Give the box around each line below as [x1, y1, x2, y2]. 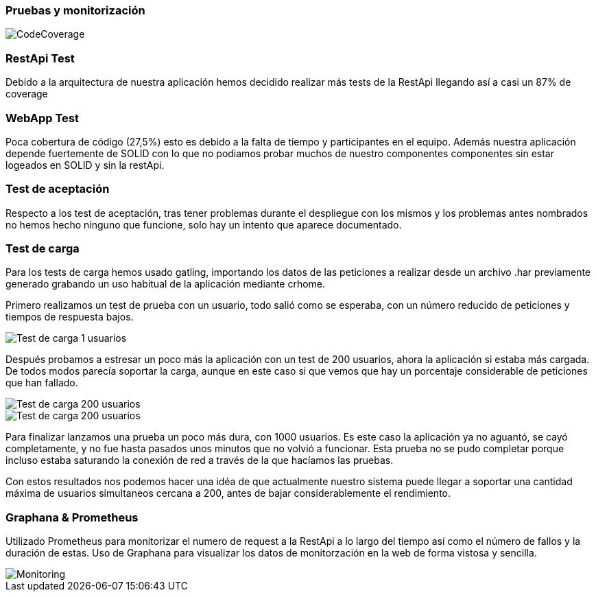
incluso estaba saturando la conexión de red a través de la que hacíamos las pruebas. [5, 454, 394, 467]
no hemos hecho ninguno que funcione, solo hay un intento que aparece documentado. [5, 218, 402, 231]
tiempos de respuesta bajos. [5, 311, 134, 323]
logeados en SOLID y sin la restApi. [5, 159, 165, 171]
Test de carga [5, 242, 80, 255]
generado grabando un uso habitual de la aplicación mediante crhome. [5, 278, 326, 290]
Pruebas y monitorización [5, 3, 145, 17]
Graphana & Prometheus [5, 510, 139, 524]
